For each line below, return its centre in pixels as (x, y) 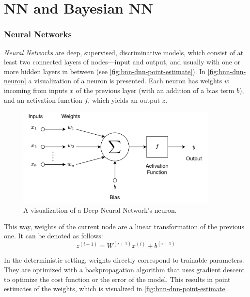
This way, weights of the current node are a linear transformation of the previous (124, 226)
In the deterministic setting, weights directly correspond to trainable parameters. (124, 260)
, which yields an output (124, 100)
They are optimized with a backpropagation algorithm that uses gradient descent (124, 270)
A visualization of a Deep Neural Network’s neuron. (100, 210)
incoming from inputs (36, 90)
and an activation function (43, 100)
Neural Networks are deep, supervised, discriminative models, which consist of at (124, 52)
